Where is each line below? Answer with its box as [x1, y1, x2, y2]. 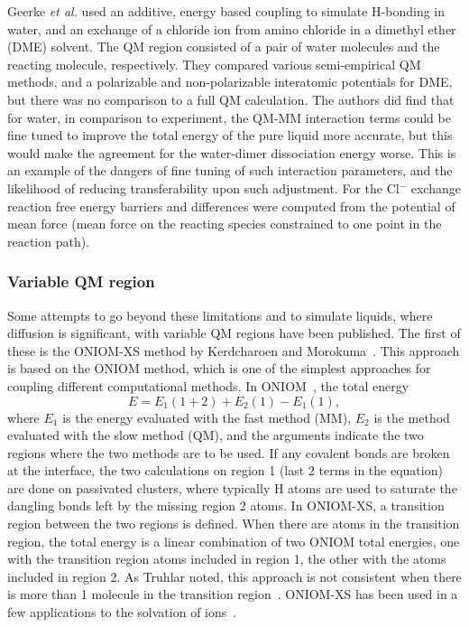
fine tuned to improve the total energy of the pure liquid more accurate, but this [7, 126, 453, 145]
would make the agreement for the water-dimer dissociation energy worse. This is [7, 143, 456, 162]
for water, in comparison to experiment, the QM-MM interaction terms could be [7, 108, 451, 126]
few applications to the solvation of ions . [7, 603, 237, 622]
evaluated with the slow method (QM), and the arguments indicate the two [7, 426, 424, 445]
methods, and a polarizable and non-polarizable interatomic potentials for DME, [7, 72, 453, 91]
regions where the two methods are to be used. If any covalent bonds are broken [7, 443, 450, 462]
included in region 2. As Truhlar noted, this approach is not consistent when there [7, 566, 462, 585]
